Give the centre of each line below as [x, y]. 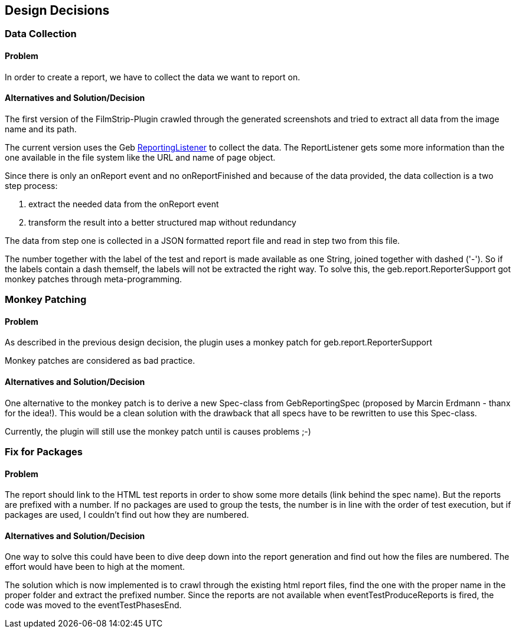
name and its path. [41, 129]
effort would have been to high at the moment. [95, 567]
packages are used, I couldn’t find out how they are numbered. [127, 515]
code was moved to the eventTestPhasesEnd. [93, 605]
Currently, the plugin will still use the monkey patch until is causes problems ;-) [158, 431]
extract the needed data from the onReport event [124, 204]
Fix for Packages [44, 452]
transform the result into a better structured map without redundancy [162, 222]
